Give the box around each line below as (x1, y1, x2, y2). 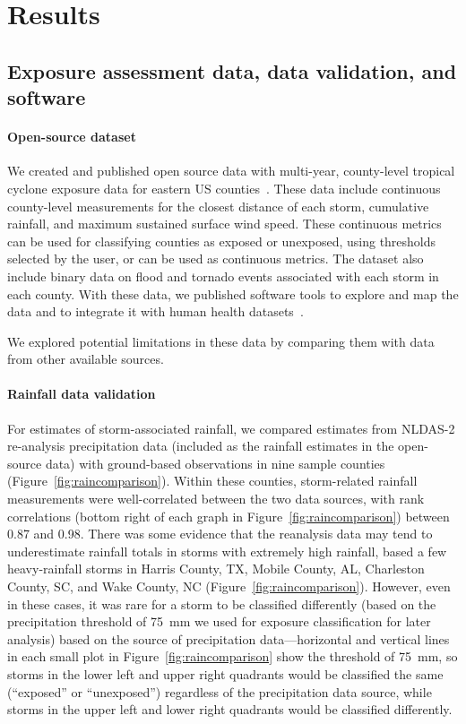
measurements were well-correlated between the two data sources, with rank (7, 489, 425, 508)
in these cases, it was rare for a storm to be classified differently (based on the (7, 594, 436, 613)
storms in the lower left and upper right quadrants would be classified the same (7, 664, 444, 683)
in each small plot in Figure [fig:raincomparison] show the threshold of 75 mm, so (7, 647, 458, 666)
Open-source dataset (7, 127, 136, 146)
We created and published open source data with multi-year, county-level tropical (7, 161, 455, 180)
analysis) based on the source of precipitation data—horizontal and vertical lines (7, 629, 450, 648)
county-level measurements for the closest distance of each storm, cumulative (7, 196, 429, 215)
